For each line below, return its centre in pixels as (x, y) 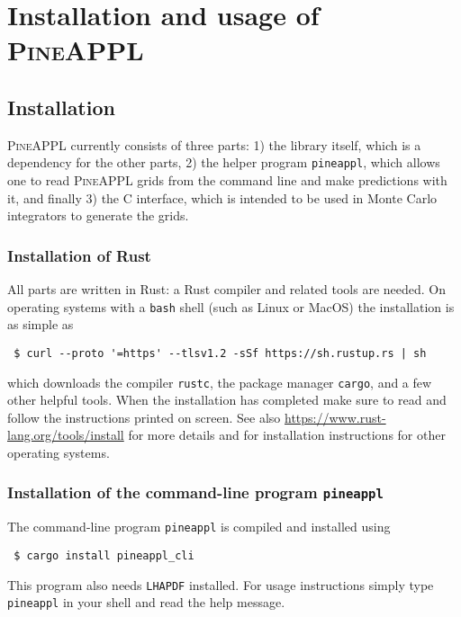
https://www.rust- (335, 417)
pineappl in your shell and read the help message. (146, 602)
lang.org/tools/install (66, 435)
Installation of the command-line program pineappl (195, 492)
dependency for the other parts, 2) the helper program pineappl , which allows (224, 162)
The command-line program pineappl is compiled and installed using (199, 527)
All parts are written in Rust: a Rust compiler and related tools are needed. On (227, 289)
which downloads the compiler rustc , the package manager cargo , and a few (220, 382)
